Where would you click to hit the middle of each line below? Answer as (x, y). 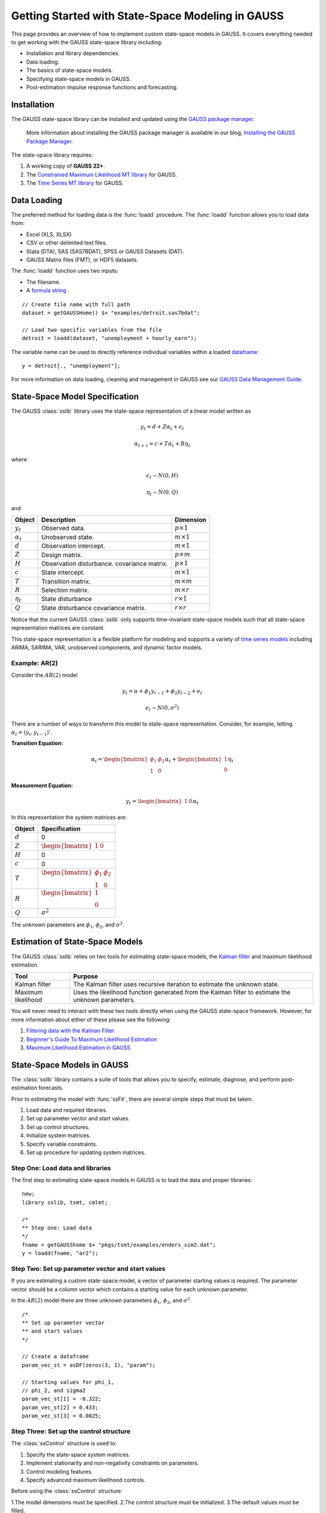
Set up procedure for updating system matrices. (86, 1152)
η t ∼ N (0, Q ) (162, 493)
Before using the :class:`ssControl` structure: (67, 1491)
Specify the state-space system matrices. (78, 1454)
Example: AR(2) (35, 663)
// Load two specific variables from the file (92, 330)
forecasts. (51, 1088)
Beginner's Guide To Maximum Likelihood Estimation (91, 1039)
